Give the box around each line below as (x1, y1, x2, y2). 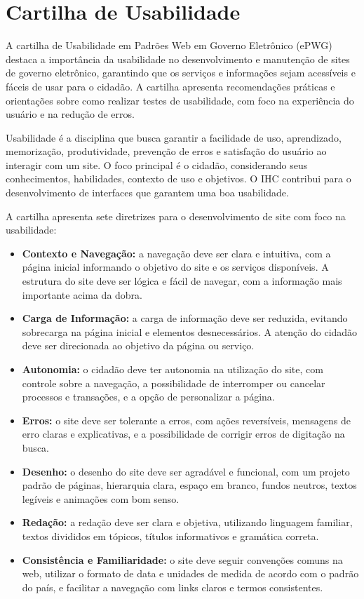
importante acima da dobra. (22, 287, 143, 302)
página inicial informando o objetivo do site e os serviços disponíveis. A (22, 260, 329, 274)
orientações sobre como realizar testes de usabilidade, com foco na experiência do (6, 93, 354, 107)
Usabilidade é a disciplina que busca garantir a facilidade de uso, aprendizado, (6, 130, 342, 144)
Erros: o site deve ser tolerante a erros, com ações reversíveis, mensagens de (22, 412, 351, 427)
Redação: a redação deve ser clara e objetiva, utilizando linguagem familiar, (22, 515, 353, 530)
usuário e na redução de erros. (6, 107, 135, 121)
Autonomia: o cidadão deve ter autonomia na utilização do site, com (22, 362, 323, 376)
